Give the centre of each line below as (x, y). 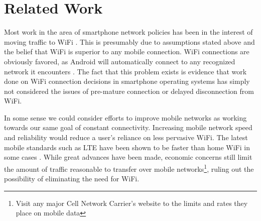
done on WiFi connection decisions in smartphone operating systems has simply (127, 81)
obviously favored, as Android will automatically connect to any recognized (120, 61)
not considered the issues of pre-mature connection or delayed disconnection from (129, 91)
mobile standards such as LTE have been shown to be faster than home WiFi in (127, 147)
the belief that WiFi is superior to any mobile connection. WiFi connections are (127, 51)
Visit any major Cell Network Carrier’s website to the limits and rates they (132, 203)
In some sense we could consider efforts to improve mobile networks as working (125, 117)
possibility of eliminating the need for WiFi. (72, 179)
